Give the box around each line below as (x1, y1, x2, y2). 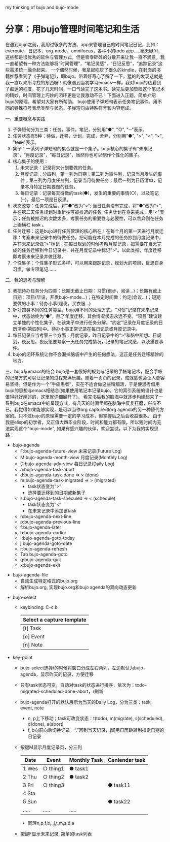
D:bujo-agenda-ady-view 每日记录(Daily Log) (20, 461, 115, 467)
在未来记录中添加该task (27, 507, 77, 513)
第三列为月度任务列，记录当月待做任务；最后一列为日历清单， (29, 177, 158, 183)
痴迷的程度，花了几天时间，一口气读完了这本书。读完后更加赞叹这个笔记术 (9, 86, 165, 92)
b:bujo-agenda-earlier (20, 529, 67, 535)
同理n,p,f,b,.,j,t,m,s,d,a (27, 820, 74, 826)
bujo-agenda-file (12, 571, 48, 578)
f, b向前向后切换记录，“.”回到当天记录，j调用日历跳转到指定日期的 (27, 727, 164, 733)
